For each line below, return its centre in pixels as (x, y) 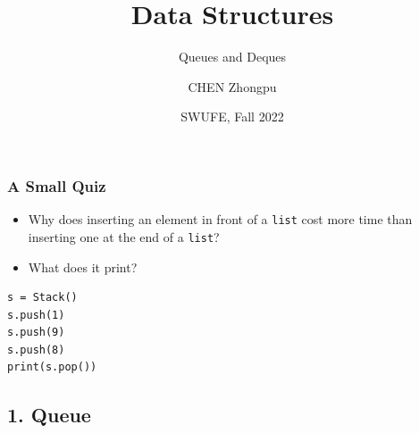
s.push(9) (36, 333)
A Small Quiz (57, 185)
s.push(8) (36, 350)
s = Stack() (42, 298)
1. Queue (49, 415)
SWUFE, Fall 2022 (232, 117)
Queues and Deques (232, 57)
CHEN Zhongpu (232, 86)
